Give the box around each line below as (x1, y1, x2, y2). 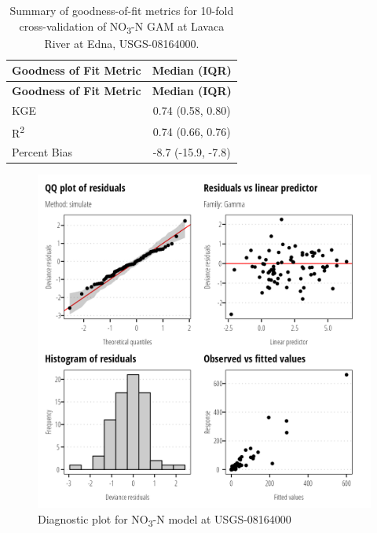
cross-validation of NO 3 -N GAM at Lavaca (19, 17, 225, 36)
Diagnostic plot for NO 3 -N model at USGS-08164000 (38, 511, 291, 529)
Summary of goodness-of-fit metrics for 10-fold (9, 2, 234, 18)
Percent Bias (12, 144, 73, 160)
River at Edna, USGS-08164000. (44, 35, 199, 51)
